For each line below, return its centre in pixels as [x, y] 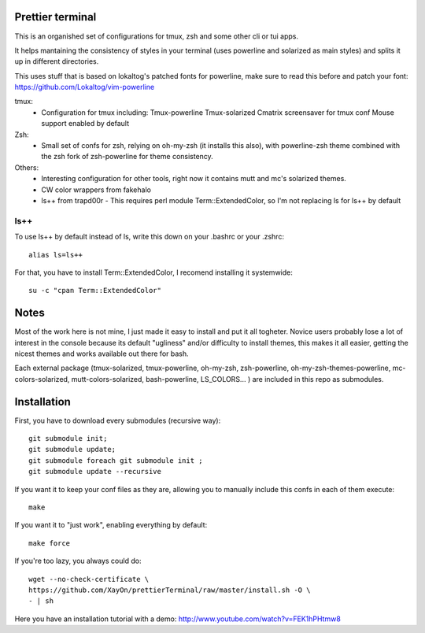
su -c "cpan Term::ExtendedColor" [95, 291]
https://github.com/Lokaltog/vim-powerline [85, 87]
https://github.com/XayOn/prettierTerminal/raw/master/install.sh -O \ [170, 590]
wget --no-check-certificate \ [89, 579]
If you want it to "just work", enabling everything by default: [111, 525]
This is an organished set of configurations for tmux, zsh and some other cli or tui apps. [157, 36]
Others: [27, 167]
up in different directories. [57, 61]
